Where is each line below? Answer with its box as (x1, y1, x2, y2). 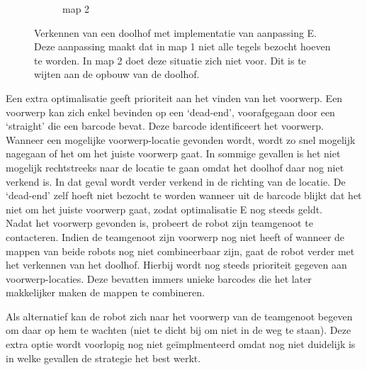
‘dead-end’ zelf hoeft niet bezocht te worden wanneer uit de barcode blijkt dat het (6, 188, 362, 203)
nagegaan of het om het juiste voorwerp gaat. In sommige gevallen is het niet (6, 146, 341, 161)
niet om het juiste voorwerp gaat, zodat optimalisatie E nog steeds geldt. (6, 201, 323, 216)
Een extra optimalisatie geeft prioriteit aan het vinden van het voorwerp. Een (6, 90, 343, 105)
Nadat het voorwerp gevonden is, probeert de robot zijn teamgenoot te (6, 215, 313, 230)
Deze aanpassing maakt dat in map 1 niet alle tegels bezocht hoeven (34, 39, 331, 54)
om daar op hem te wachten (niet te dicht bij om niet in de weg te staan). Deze (6, 323, 351, 337)
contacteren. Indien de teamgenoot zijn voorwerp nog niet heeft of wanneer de (6, 229, 345, 244)
